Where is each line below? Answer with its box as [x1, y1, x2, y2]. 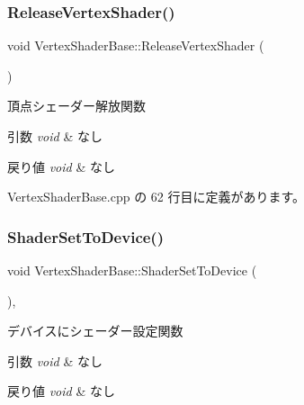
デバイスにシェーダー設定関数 [7, 321, 183, 340]
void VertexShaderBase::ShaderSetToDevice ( [7, 261, 257, 279]
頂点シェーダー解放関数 [7, 96, 146, 115]
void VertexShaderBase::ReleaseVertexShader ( [7, 36, 264, 55]
